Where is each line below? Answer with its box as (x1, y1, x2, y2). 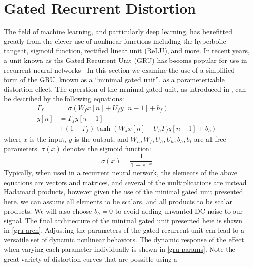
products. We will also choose (4, 205, 92, 216)
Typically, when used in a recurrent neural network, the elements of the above (4, 167, 237, 178)
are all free (194, 133, 226, 144)
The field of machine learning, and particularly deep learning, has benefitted (4, 26, 232, 37)
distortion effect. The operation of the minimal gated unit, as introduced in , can (4, 83, 246, 94)
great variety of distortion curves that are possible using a (4, 253, 177, 264)
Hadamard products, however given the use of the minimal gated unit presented (4, 186, 243, 197)
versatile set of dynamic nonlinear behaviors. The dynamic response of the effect (4, 234, 244, 245)
